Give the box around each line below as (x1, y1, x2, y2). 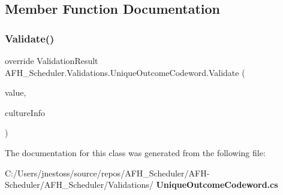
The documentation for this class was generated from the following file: (5, 146, 266, 159)
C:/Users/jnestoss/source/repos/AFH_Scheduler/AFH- (5, 166, 210, 179)
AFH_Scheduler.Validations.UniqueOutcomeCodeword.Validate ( (5, 66, 245, 78)
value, (5, 86, 26, 99)
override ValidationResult (5, 54, 98, 66)
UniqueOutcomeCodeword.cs (156, 178, 278, 191)
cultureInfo (5, 106, 45, 118)
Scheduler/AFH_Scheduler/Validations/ (5, 178, 153, 191)
